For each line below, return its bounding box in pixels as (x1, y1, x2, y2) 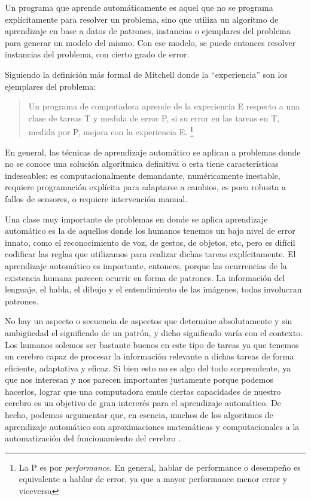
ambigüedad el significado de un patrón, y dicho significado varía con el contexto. (5, 326, 303, 339)
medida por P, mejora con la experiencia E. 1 (28, 124, 194, 138)
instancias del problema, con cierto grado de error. (5, 48, 190, 60)
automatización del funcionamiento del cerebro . (5, 432, 181, 444)
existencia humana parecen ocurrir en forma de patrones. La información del (5, 271, 285, 283)
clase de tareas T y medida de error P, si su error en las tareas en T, (28, 111, 280, 124)
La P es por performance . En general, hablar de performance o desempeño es (19, 461, 301, 473)
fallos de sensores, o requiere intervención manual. (5, 192, 188, 205)
